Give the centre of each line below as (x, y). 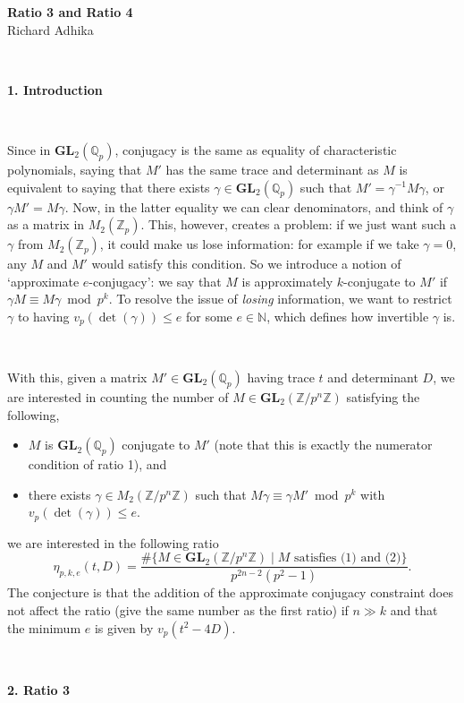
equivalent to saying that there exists (109, 187)
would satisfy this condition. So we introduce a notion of (246, 264)
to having (43, 316)
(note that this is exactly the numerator (323, 445)
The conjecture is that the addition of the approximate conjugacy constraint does (230, 592)
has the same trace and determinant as (272, 169)
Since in (29, 149)
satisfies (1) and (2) (347, 558)
